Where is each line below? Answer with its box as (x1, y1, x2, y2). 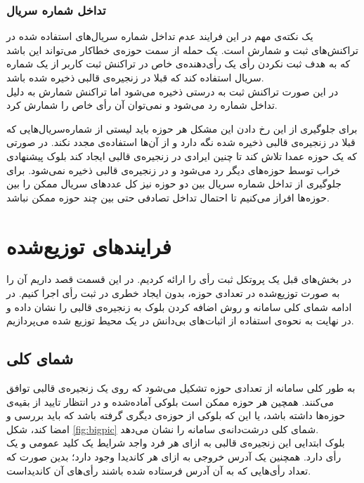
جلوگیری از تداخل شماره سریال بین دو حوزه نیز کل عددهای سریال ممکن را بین (6, 176, 342, 191)
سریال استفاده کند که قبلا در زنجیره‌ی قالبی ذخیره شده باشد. (6, 70, 264, 84)
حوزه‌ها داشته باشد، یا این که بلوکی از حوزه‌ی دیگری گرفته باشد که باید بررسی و (6, 408, 346, 423)
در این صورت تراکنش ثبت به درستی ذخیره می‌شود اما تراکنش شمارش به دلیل (6, 84, 339, 98)
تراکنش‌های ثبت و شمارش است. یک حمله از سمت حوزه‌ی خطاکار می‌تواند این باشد (6, 42, 358, 57)
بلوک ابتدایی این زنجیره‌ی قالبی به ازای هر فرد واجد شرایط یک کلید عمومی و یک (6, 435, 345, 450)
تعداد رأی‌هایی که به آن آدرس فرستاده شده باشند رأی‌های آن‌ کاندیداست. (6, 463, 311, 477)
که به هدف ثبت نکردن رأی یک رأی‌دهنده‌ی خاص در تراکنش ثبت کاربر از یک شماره (6, 56, 351, 71)
